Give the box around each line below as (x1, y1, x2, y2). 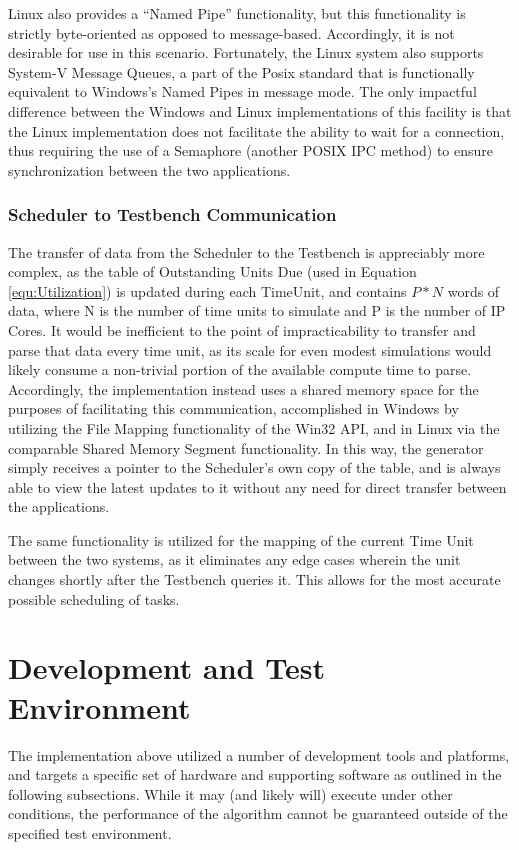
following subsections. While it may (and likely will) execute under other (8, 783, 453, 804)
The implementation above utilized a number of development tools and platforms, (8, 744, 510, 765)
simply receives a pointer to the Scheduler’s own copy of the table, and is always (8, 457, 501, 478)
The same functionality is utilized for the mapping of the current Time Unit (8, 529, 474, 550)
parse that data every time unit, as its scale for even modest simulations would (8, 339, 492, 360)
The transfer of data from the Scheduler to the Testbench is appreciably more (8, 241, 485, 262)
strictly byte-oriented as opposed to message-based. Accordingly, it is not (8, 22, 455, 43)
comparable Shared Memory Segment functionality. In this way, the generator (8, 437, 484, 458)
